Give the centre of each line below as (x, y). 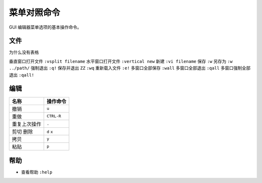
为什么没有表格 (24, 52)
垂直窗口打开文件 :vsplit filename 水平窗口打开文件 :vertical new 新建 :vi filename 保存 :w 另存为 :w (121, 61)
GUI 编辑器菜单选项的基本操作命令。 (45, 27)
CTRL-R (54, 116)
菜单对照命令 (35, 13)
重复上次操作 (26, 124)
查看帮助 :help (37, 172)
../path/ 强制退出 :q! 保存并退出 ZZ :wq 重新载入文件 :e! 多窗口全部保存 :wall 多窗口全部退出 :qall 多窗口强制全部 (130, 68)
